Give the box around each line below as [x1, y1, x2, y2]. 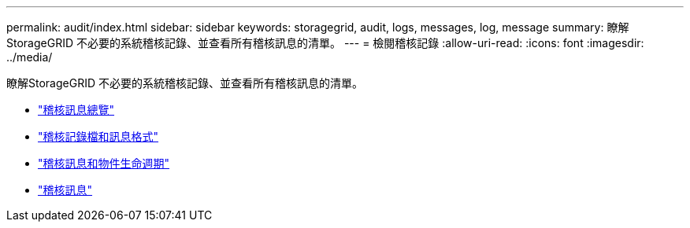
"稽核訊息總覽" [38, 103, 115, 116]
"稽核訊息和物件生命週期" [38, 156, 170, 170]
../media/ [6, 50, 53, 64]
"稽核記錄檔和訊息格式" [38, 130, 159, 143]
